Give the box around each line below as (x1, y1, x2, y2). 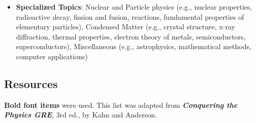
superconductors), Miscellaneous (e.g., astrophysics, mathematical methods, (16, 41, 251, 52)
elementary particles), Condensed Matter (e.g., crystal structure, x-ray (16, 21, 235, 32)
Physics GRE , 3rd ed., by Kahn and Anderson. (4, 109, 157, 120)
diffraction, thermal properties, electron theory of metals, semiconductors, (16, 31, 246, 42)
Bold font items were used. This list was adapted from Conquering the (4, 99, 238, 110)
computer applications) (16, 51, 88, 61)
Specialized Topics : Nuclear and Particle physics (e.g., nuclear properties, (16, 2, 252, 12)
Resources (4, 75, 58, 91)
